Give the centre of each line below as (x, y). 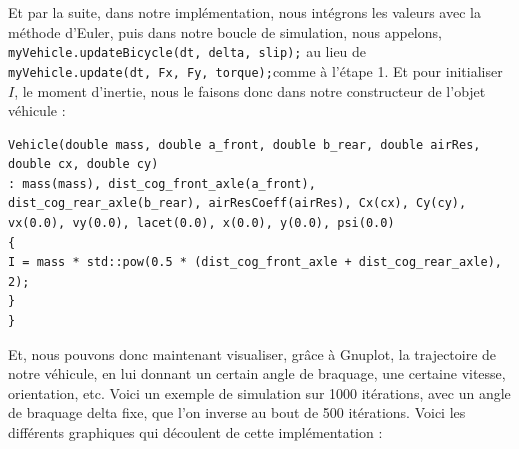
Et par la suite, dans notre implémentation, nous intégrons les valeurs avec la (244, 12)
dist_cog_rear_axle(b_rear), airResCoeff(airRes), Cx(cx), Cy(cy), (237, 203)
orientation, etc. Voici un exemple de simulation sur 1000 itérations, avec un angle (259, 392)
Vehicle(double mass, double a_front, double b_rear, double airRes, (244, 144)
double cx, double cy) (83, 164)
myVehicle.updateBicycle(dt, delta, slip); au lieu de (187, 51)
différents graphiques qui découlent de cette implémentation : (195, 432)
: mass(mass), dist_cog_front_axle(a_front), (162, 183)
